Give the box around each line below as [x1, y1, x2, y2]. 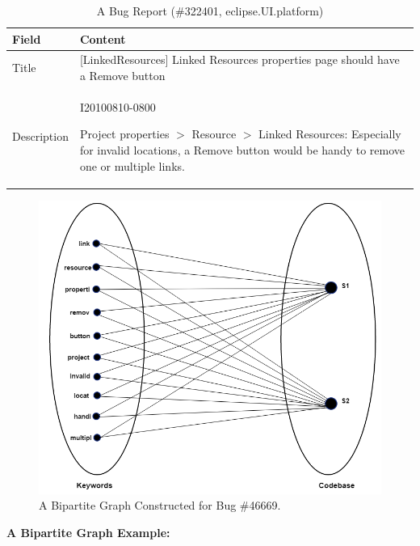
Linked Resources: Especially [258, 125, 401, 142]
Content [79, 30, 126, 47]
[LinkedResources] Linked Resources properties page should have [79, 51, 400, 68]
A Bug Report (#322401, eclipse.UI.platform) [96, 2, 324, 19]
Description [12, 128, 69, 145]
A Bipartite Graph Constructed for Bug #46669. [39, 497, 281, 514]
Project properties [79, 125, 170, 142]
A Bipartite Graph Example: [6, 523, 170, 540]
